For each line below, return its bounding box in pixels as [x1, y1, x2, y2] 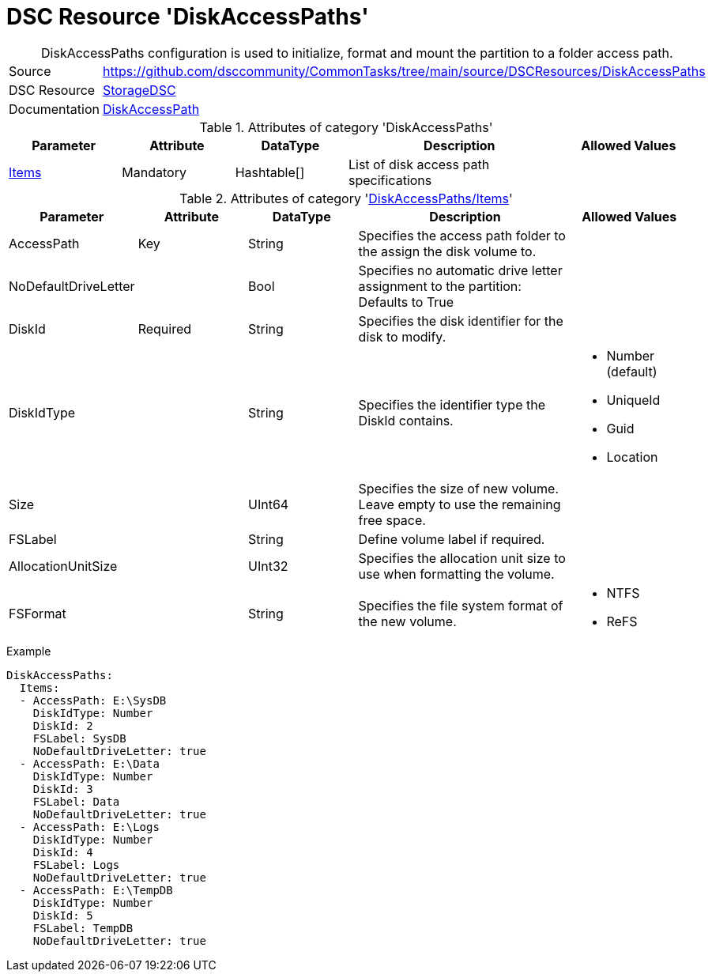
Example [6, 644, 51, 658]
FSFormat [9, 605, 66, 621]
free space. [358, 512, 426, 528]
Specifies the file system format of [358, 597, 563, 614]
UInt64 [247, 496, 289, 512]
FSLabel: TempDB [32, 921, 134, 935]
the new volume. [358, 613, 457, 629]
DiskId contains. [358, 412, 454, 429]
